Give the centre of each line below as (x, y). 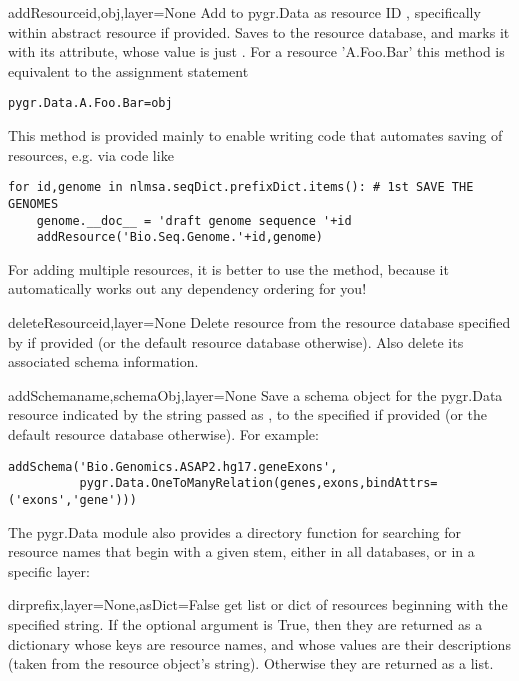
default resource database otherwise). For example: (163, 434)
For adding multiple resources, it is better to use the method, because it (228, 268)
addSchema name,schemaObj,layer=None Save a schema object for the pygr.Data (255, 394)
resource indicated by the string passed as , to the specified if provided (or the (247, 414)
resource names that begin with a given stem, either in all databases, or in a (241, 551)
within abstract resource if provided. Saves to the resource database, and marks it (259, 31)
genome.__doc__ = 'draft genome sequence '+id (194, 220)
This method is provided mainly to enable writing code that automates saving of (255, 135)
